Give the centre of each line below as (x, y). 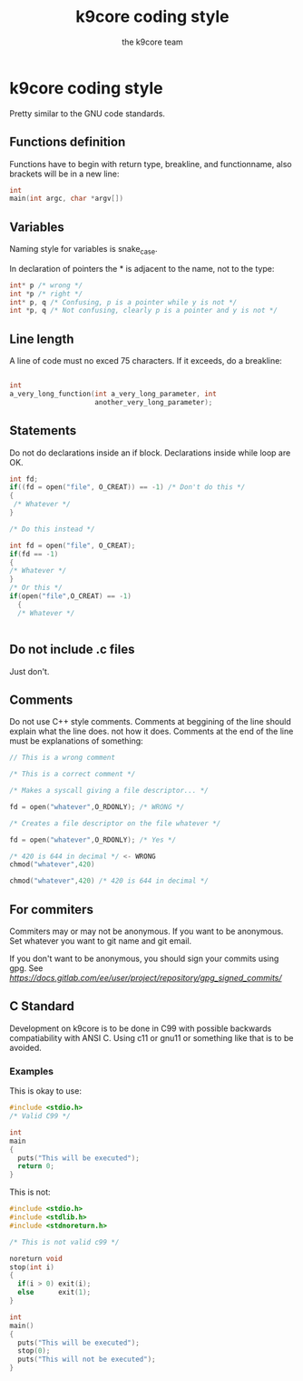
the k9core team (152, 42)
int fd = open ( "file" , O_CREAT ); (73, 545)
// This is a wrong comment (63, 758)
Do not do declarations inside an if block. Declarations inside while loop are (150, 453)
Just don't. (29, 671)
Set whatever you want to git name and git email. (101, 941)
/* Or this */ (36, 588)
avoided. (26, 1047)
